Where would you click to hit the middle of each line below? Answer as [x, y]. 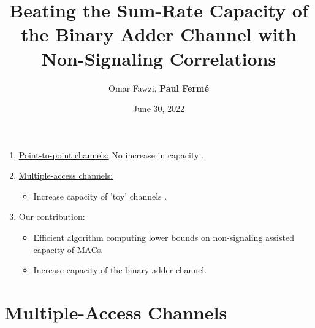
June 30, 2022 [159, 108]
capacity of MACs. [68, 249]
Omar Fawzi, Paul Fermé [159, 88]
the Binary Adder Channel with [159, 34]
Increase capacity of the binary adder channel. [120, 270]
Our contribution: [52, 217]
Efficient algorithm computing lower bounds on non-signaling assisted [164, 237]
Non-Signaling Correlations [159, 58]
